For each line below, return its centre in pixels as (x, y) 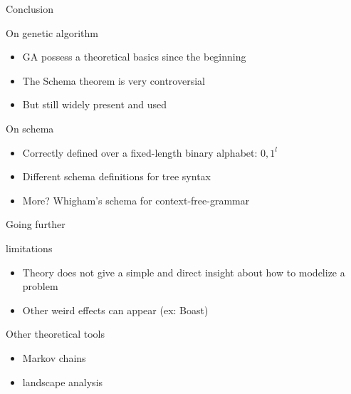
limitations (29, 248)
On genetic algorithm (52, 32)
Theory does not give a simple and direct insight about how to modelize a (184, 272)
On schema (30, 128)
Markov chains (54, 357)
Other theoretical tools (55, 334)
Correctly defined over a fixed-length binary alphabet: (140, 152)
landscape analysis (63, 382)
